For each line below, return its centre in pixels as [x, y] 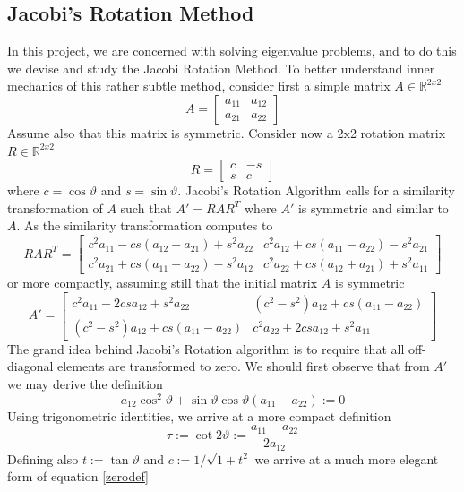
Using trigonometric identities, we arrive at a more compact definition [199, 415]
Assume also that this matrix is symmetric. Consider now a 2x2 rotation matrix [227, 132]
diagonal [30, 366]
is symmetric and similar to [373, 207]
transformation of [55, 207]
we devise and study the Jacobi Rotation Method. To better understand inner [221, 68]
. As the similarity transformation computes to [145, 225]
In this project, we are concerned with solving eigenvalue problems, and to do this [232, 51]
